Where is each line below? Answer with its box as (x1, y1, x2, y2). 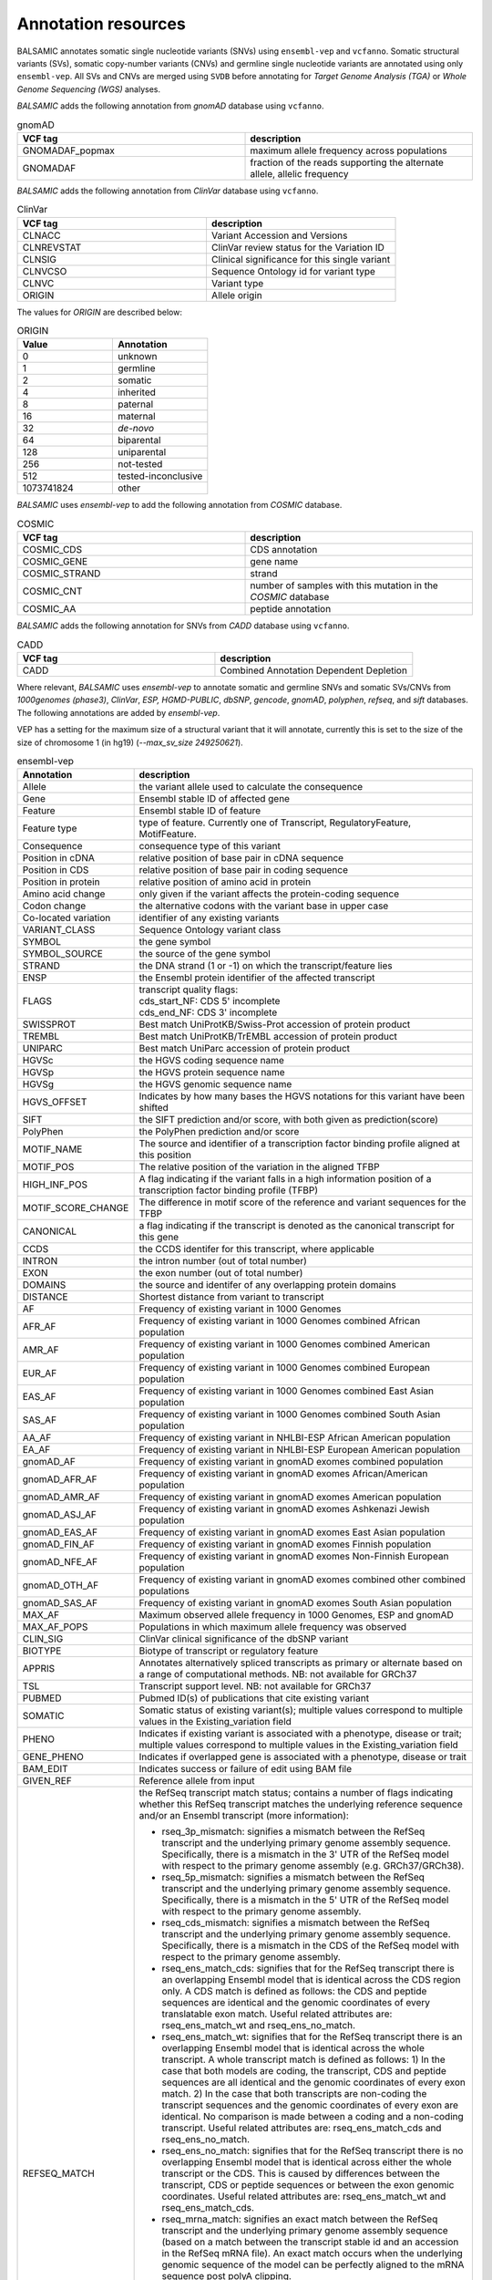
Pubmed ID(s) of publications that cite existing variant (138, 1692, 369, 1705)
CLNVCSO (22, 264, 67, 277)
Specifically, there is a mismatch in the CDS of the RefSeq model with (161, 1939, 460, 1952)
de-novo (117, 422, 155, 435)
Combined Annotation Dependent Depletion (220, 664, 407, 677)
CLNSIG (22, 253, 57, 265)
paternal (117, 398, 154, 410)
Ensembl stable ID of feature (138, 804, 261, 817)
